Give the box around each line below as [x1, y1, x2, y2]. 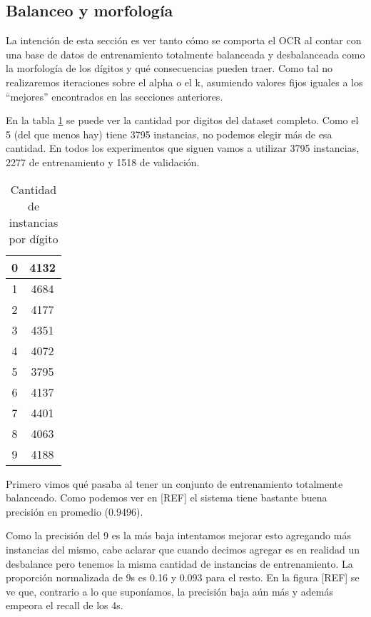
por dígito [9, 230, 59, 247]
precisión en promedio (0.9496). [6, 504, 143, 519]
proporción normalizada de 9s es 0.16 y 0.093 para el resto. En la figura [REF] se [6, 570, 360, 585]
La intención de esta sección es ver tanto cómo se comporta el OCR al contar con [6, 33, 362, 48]
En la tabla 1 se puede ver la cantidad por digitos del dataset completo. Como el [6, 113, 359, 128]
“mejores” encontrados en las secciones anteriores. [6, 88, 223, 103]
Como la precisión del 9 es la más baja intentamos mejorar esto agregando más [6, 528, 351, 543]
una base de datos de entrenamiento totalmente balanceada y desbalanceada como [6, 46, 365, 61]
